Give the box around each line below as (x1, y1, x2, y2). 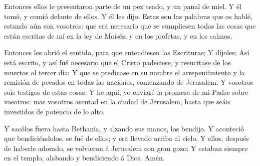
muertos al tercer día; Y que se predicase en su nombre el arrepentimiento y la (4, 67, 245, 77)
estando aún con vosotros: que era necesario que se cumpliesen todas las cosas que (4, 21, 256, 31)
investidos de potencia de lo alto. (4, 106, 105, 116)
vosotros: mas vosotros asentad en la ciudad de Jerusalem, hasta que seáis (4, 96, 231, 107)
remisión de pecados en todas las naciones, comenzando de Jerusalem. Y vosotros (4, 77, 253, 87)
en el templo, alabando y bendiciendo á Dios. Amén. (4, 152, 165, 163)
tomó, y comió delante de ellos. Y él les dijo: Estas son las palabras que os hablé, (4, 11, 252, 21)
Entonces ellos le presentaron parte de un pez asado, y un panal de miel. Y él (4, 1, 241, 11)
